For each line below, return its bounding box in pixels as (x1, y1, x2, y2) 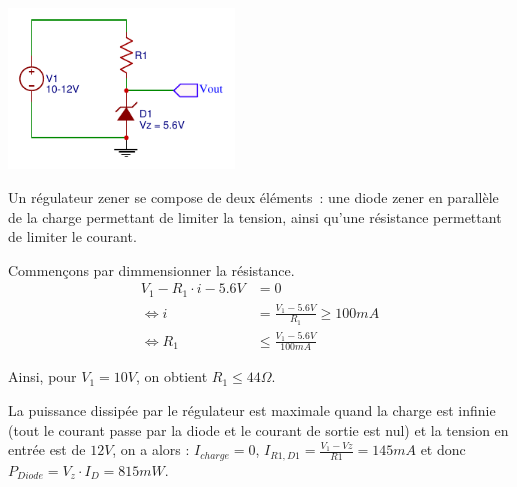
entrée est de (8, 439, 86, 460)
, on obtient (135, 366, 208, 387)
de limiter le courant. (8, 226, 137, 247)
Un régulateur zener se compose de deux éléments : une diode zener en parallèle (8, 187, 499, 208)
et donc (420, 439, 466, 460)
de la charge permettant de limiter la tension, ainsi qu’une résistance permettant (8, 206, 502, 227)
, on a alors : (112, 439, 190, 460)
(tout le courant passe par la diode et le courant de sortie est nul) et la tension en (8, 419, 509, 440)
